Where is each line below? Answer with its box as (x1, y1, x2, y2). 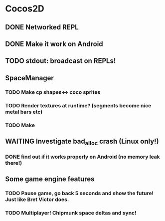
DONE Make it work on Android (5, 39, 103, 48)
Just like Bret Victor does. (5, 196, 69, 203)
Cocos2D (5, 3, 45, 14)
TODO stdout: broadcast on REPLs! (5, 57, 116, 65)
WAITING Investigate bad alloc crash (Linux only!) (5, 137, 159, 147)
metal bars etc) (5, 108, 43, 115)
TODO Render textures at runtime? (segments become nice (5, 102, 152, 109)
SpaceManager (5, 73, 54, 82)
